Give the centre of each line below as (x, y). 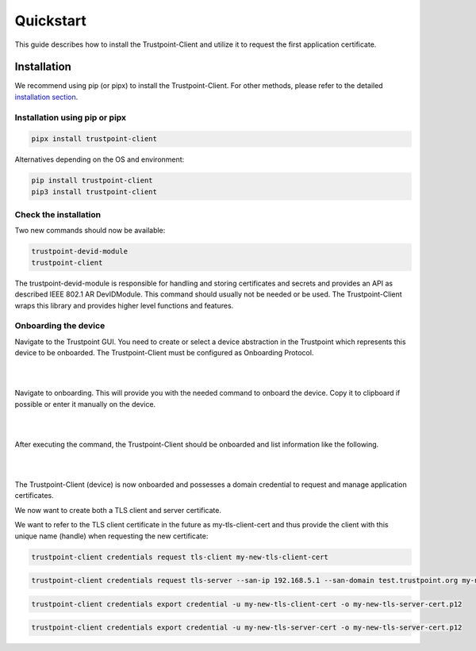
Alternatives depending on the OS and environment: (100, 159)
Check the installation (58, 215)
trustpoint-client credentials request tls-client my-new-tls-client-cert (180, 557)
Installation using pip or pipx (71, 117)
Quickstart (51, 21)
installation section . (46, 97)
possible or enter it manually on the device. (85, 404)
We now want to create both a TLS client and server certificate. (118, 510)
